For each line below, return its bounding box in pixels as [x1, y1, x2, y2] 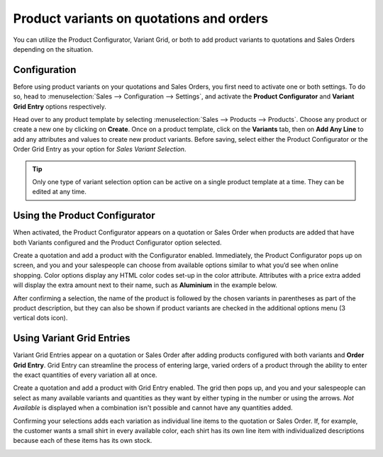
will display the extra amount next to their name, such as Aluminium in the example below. [13, 281, 278, 290]
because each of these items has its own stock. [13, 436, 152, 445]
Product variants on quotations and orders [13, 11, 269, 26]
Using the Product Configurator [13, 210, 155, 222]
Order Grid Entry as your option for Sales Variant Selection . [13, 145, 187, 154]
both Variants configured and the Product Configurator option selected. [13, 238, 222, 247]
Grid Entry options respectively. [13, 102, 106, 111]
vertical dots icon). [13, 314, 68, 322]
